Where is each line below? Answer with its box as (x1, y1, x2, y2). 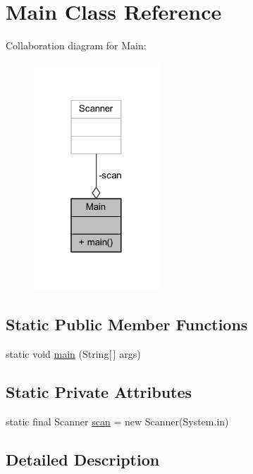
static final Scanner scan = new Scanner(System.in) (6, 413, 229, 428)
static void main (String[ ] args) (6, 347, 141, 361)
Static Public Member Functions (6, 313, 248, 335)
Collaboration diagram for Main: (6, 38, 147, 53)
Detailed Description (6, 448, 160, 470)
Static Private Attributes (6, 381, 192, 403)
